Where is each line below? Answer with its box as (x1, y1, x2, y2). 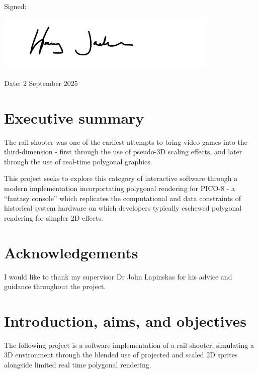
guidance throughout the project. (4, 281, 106, 292)
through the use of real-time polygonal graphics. (4, 156, 152, 166)
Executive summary (4, 107, 144, 128)
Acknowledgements (4, 242, 138, 262)
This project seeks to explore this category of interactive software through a (4, 173, 238, 183)
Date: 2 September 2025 (4, 77, 78, 88)
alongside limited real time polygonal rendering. (4, 359, 151, 370)
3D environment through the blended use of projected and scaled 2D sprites (4, 349, 238, 360)
